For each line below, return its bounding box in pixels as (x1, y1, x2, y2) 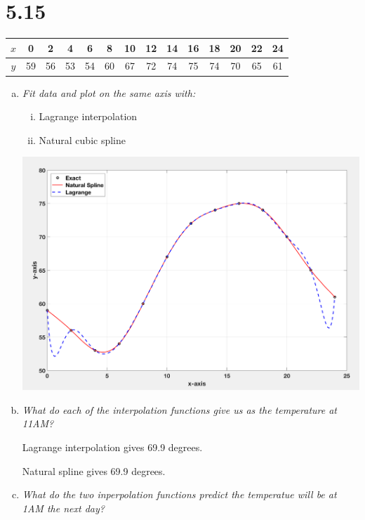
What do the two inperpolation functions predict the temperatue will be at (22, 487, 337, 502)
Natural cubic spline (39, 132, 126, 147)
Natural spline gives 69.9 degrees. (22, 463, 166, 478)
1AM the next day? (22, 500, 105, 515)
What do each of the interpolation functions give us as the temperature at (22, 402, 337, 417)
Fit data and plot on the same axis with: (22, 85, 196, 100)
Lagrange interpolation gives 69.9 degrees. (22, 439, 203, 454)
